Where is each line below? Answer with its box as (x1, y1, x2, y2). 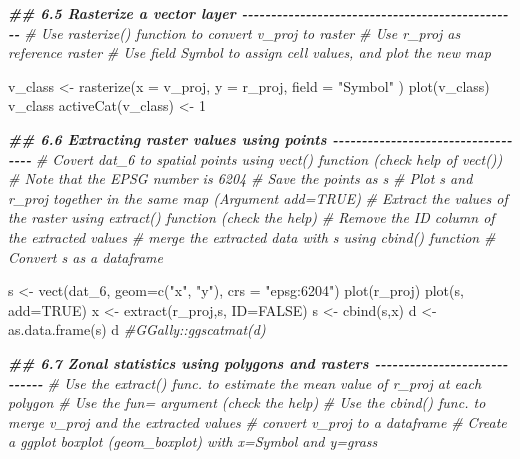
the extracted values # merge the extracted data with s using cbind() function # (8, 226, 496, 247)
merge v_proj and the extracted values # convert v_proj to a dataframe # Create (8, 411, 507, 432)
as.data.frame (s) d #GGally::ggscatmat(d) (8, 319, 266, 340)
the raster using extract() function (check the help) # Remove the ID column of (8, 207, 495, 228)
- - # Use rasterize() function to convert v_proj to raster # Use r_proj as (8, 22, 461, 43)
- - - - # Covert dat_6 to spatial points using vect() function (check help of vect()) (8, 148, 503, 169)
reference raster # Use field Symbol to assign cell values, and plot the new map (8, 42, 491, 63)
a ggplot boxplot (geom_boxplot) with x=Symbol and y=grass (8, 431, 378, 452)
